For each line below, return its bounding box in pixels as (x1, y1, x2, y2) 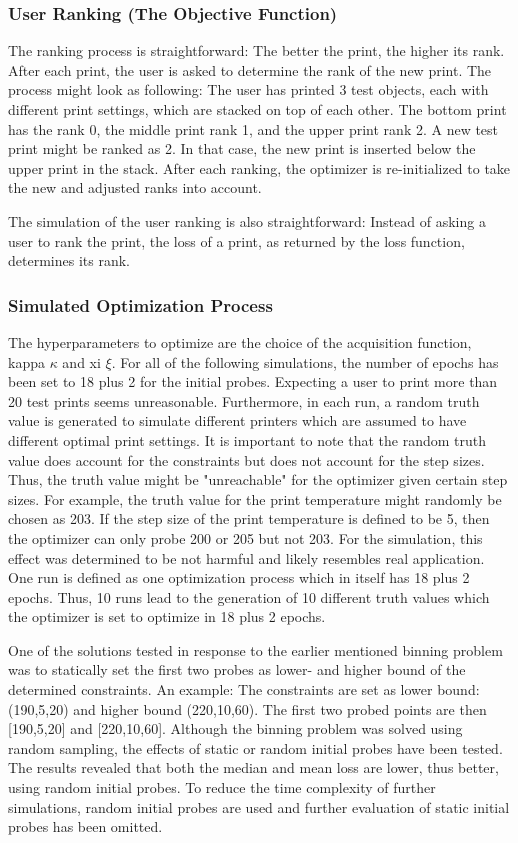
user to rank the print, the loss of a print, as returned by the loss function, (8, 230, 465, 251)
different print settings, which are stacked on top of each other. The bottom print (8, 99, 507, 119)
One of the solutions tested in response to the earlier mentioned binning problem (8, 639, 503, 660)
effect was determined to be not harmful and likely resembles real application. (8, 547, 485, 568)
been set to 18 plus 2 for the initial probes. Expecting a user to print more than (8, 371, 498, 392)
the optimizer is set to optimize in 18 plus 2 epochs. (8, 606, 326, 627)
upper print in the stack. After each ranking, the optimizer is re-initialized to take (8, 157, 511, 178)
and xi (62, 351, 101, 372)
